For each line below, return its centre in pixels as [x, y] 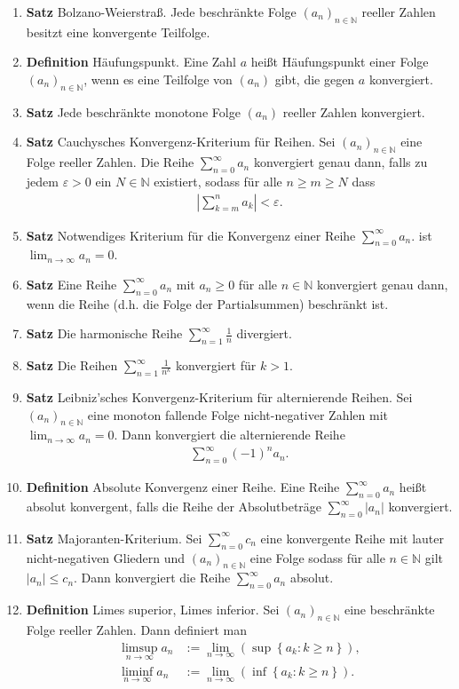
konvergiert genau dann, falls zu [340, 162]
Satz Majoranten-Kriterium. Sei [114, 538]
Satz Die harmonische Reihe [104, 333]
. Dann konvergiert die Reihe [152, 578]
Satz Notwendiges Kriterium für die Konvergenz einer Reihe [191, 235]
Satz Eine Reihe [71, 284]
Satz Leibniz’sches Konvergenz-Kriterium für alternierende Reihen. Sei [219, 396]
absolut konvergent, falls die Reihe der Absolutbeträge [174, 507]
